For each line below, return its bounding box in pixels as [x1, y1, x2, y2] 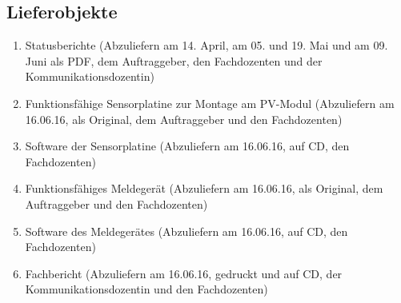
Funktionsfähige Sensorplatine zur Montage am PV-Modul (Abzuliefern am [25, 94, 395, 111]
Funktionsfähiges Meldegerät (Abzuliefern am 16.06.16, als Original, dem [25, 180, 383, 197]
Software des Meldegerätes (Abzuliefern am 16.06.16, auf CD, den [25, 222, 348, 239]
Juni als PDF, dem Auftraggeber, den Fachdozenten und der [25, 52, 323, 69]
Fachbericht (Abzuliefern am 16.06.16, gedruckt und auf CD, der [25, 265, 343, 281]
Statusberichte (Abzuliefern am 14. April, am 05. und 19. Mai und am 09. [25, 37, 388, 54]
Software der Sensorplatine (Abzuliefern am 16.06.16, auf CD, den [25, 138, 350, 154]
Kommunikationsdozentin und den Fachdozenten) [25, 281, 268, 297]
